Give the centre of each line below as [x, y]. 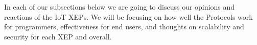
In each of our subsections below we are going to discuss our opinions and [119, 7]
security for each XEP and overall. [58, 36]
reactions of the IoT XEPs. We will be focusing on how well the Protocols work [128, 16]
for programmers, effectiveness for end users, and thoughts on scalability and [124, 27]
